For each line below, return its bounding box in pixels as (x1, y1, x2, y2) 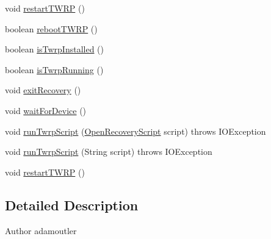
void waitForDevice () (5, 104, 87, 116)
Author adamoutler (5, 224, 77, 237)
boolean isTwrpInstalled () (5, 43, 104, 55)
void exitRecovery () (5, 84, 81, 96)
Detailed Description (5, 195, 139, 214)
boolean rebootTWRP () (5, 22, 98, 35)
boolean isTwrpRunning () (5, 63, 104, 76)
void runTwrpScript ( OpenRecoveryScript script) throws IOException (5, 124, 266, 137)
